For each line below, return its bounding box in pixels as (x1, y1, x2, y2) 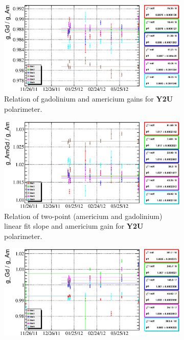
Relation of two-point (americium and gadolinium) (4, 210, 163, 221)
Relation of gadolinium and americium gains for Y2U (4, 93, 173, 104)
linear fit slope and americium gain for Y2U (4, 221, 144, 231)
